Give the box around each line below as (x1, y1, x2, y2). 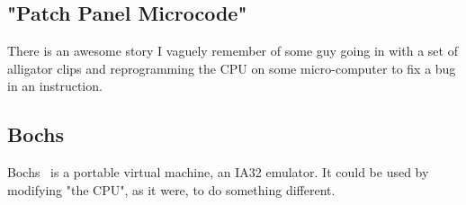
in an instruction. (7, 76, 103, 95)
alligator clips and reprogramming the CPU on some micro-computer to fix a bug (7, 58, 456, 77)
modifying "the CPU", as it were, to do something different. (7, 180, 336, 199)
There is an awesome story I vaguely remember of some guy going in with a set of (7, 41, 458, 60)
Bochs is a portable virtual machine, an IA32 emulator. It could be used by (7, 163, 429, 182)
